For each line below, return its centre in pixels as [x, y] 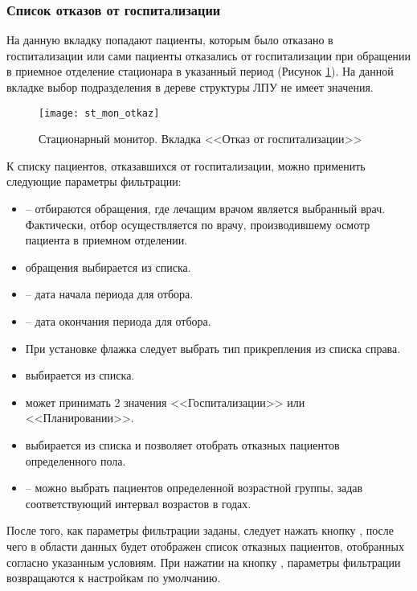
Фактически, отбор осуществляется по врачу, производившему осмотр [198, 224]
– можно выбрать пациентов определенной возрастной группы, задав [194, 488]
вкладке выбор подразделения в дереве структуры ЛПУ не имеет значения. [190, 87]
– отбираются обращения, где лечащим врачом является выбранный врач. [205, 209]
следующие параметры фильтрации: [94, 181]
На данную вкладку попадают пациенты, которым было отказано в [170, 40]
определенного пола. [76, 460]
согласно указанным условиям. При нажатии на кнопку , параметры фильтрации [204, 562]
